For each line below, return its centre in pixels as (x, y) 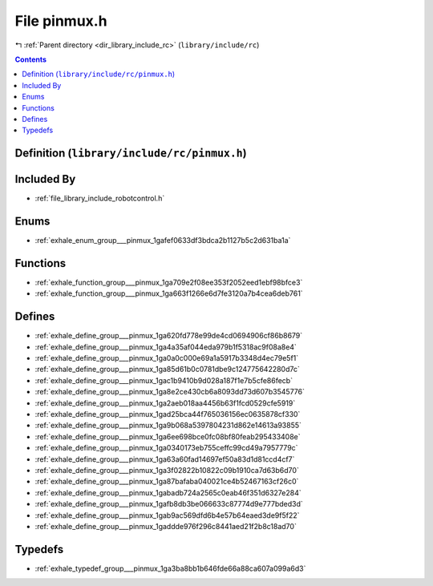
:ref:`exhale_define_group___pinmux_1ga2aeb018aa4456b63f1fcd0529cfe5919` (165, 403)
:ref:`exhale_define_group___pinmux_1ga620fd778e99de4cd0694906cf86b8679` (169, 336)
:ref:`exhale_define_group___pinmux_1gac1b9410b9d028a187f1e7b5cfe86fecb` (164, 380)
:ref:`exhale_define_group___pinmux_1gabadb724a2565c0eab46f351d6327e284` (168, 492)
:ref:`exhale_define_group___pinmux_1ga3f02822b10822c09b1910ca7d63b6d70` (167, 470)
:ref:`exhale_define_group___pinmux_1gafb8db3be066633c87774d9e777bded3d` (169, 504)
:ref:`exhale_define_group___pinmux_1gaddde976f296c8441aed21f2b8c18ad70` (166, 526)
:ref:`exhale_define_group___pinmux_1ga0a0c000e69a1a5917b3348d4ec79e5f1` (167, 358)
